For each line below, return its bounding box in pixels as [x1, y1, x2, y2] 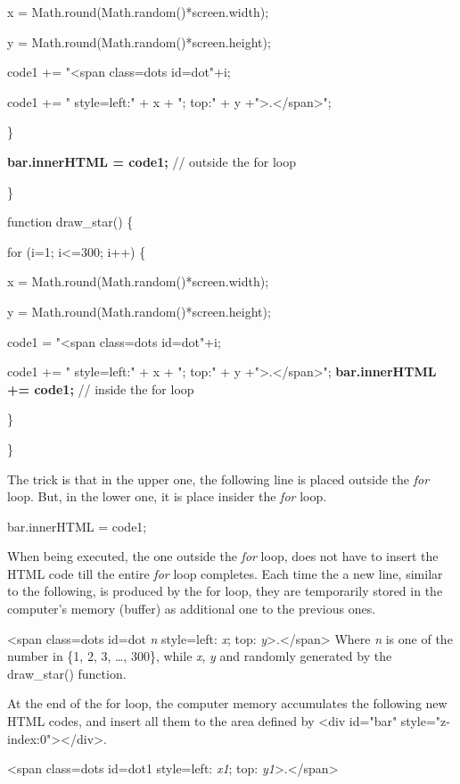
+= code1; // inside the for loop [7, 379, 194, 398]
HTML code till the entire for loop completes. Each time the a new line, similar [7, 564, 443, 582]
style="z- [400, 712, 450, 730]
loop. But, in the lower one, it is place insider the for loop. [7, 487, 327, 506]
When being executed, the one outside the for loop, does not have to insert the [7, 547, 439, 565]
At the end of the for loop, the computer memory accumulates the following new [7, 694, 448, 713]
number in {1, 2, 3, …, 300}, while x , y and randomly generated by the [7, 647, 392, 665]
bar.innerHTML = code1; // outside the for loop [7, 152, 296, 170]
